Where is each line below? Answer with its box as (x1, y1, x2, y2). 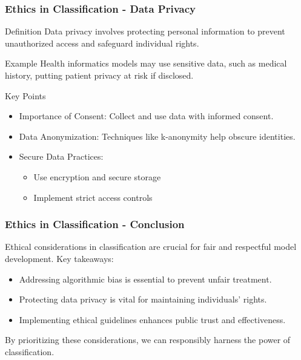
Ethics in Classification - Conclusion (5, 217, 185, 232)
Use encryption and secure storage (33, 170, 161, 183)
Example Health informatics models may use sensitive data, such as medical (5, 57, 287, 70)
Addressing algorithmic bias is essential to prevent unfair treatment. (19, 272, 272, 285)
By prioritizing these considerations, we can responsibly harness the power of (5, 333, 291, 346)
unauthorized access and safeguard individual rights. (5, 36, 199, 49)
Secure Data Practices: (19, 150, 104, 163)
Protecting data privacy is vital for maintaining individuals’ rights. (19, 293, 267, 306)
